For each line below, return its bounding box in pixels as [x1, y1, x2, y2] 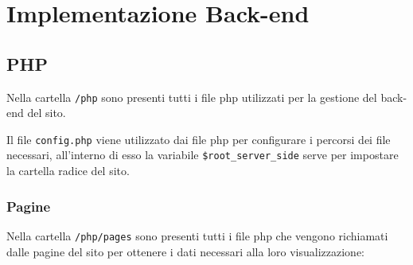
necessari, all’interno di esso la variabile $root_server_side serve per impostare [6, 146, 399, 163]
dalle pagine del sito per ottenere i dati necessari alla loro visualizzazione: [6, 243, 365, 259]
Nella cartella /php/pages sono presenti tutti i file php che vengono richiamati [6, 227, 388, 244]
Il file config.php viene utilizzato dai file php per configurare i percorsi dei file [6, 131, 391, 147]
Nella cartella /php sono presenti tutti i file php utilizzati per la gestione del [6, 88, 377, 105]
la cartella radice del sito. [6, 162, 130, 179]
